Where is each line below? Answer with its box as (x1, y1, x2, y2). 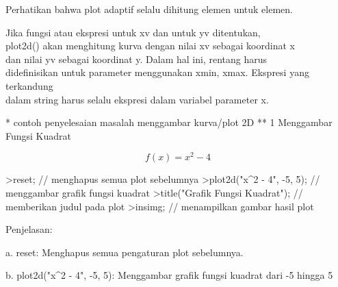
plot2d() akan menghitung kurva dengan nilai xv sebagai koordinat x (5, 38, 295, 53)
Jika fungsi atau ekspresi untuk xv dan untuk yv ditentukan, (5, 25, 261, 39)
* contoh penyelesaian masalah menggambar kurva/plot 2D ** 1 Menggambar (5, 115, 333, 129)
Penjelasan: (5, 222, 53, 236)
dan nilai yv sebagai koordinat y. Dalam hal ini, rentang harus (5, 51, 268, 66)
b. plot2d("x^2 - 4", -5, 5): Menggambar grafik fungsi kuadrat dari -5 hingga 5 (5, 268, 333, 282)
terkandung (5, 78, 53, 92)
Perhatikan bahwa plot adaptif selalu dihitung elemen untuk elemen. (5, 2, 293, 16)
